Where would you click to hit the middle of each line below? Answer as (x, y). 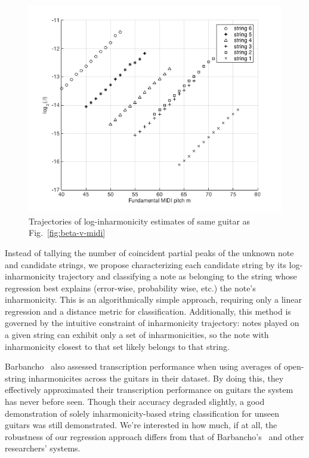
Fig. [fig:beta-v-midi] (67, 233)
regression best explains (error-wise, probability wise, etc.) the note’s (130, 288)
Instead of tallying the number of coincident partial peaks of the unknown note (149, 252)
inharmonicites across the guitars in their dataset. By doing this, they (156, 378)
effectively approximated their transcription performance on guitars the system (149, 390)
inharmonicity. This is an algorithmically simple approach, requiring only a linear (153, 299)
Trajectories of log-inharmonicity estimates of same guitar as (140, 221)
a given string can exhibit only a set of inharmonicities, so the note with (137, 335)
